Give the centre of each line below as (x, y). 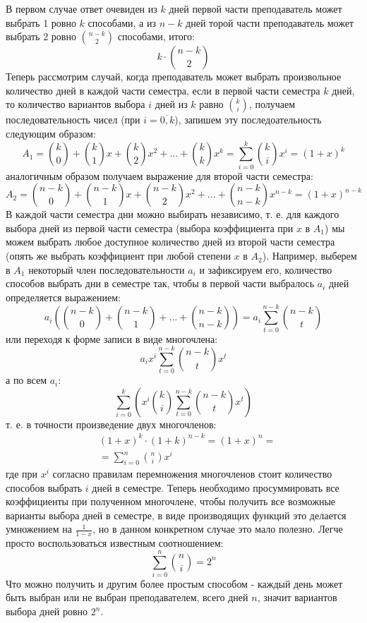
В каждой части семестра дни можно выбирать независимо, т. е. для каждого (173, 214)
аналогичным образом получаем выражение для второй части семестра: (160, 175)
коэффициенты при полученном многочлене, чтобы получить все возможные (171, 501)
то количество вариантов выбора (76, 104)
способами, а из (122, 22)
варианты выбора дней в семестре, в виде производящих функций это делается (176, 515)
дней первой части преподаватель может (255, 8)
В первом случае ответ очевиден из (82, 8)
